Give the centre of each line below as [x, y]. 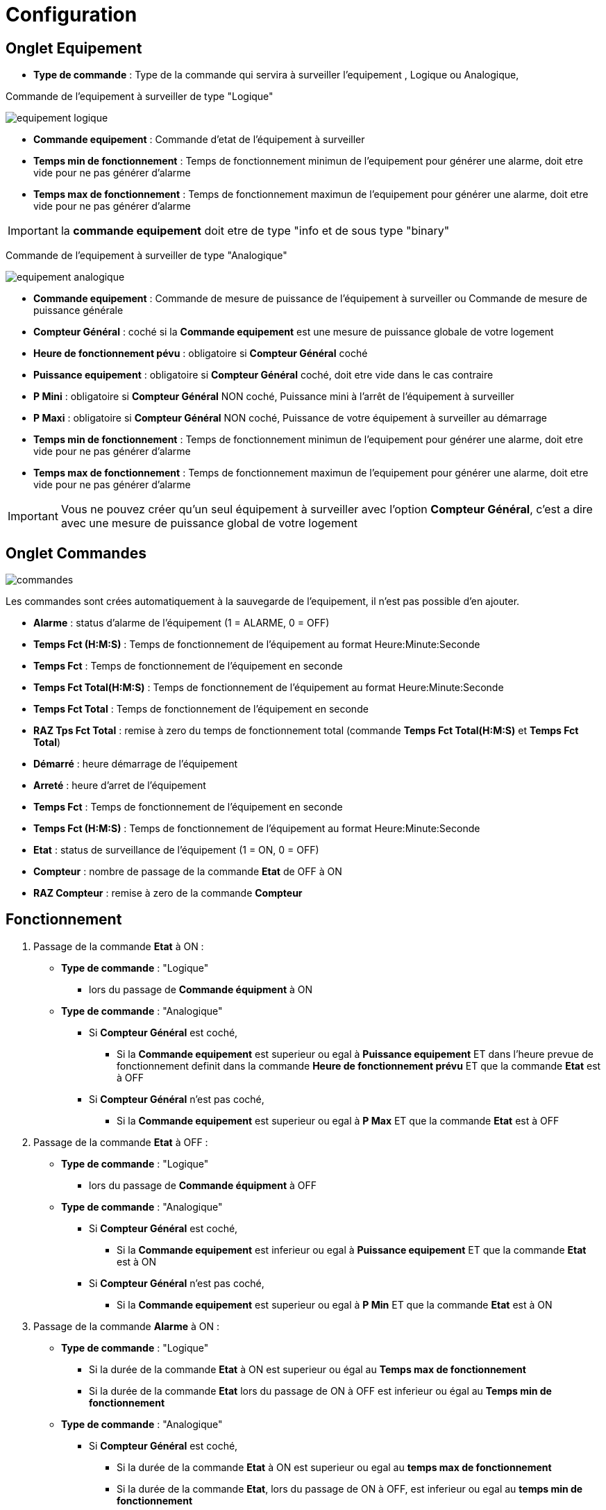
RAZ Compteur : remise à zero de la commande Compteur [168, 893]
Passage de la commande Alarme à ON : [126, 1326]
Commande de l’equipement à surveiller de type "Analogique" [146, 256]
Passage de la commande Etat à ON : [119, 946]
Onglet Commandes [76, 553]
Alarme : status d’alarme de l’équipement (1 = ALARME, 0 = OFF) [182, 623]
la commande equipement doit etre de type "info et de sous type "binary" [255, 231]
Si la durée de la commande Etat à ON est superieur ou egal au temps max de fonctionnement [334, 1467]
